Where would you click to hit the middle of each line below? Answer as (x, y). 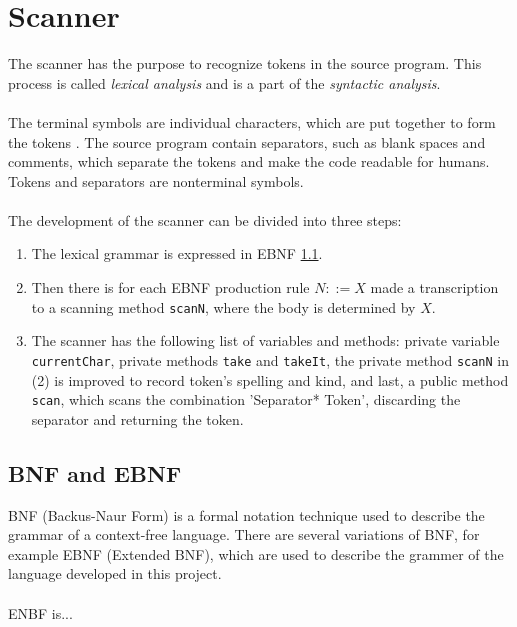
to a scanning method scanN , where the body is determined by (223, 306)
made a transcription (434, 287)
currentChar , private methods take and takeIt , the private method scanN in (270, 359)
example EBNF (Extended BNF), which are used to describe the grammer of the (256, 553)
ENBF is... (40, 612)
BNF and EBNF (95, 472)
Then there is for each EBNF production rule (170, 287)
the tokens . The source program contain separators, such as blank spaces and (247, 141)
